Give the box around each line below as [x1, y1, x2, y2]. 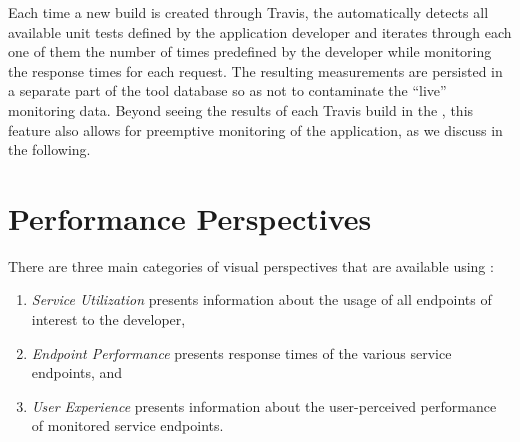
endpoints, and [31, 362, 123, 383]
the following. [8, 139, 91, 160]
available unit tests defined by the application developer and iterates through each [8, 21, 512, 42]
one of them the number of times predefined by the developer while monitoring [8, 41, 492, 62]
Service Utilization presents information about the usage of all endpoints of [31, 289, 492, 310]
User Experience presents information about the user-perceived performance [31, 395, 497, 416]
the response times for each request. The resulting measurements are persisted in [8, 60, 503, 81]
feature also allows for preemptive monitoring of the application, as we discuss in [8, 119, 503, 140]
